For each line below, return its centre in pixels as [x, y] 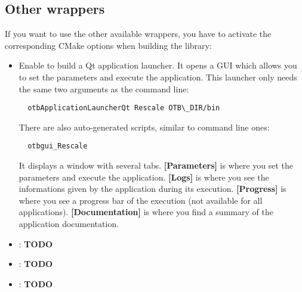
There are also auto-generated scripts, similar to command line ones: [144, 127]
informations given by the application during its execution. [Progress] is [152, 189]
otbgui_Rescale [58, 146]
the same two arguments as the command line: [104, 88]
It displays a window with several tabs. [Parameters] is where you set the [156, 165]
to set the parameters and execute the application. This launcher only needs [158, 77]
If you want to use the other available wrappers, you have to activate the [138, 34]
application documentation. [69, 224]
